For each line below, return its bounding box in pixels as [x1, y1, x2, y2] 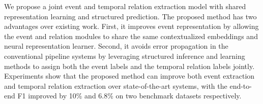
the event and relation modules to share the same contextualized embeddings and [4, 30, 258, 41]
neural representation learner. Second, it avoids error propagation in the [4, 41, 228, 51]
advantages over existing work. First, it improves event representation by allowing [4, 21, 259, 31]
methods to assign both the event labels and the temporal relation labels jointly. [4, 60, 255, 71]
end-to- [229, 80, 252, 91]
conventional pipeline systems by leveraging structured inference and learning [4, 50, 245, 61]
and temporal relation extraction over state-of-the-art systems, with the [4, 80, 227, 91]
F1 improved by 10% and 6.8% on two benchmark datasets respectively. [17, 90, 242, 101]
